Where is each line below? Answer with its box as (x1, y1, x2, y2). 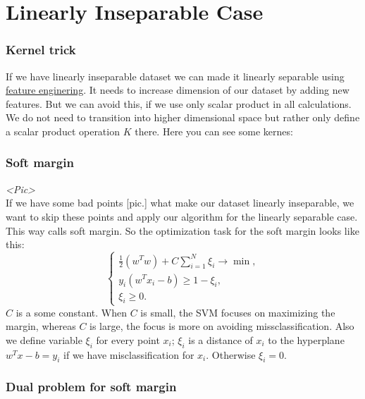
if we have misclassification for (63, 347, 194, 362)
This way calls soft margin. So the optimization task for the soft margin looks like (6, 223, 359, 238)
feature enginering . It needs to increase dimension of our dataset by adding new (6, 82, 349, 97)
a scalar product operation (6, 123, 120, 138)
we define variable (6, 332, 82, 347)
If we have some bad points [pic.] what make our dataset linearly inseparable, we (6, 195, 354, 210)
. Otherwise (206, 347, 256, 362)
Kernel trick (6, 41, 76, 59)
